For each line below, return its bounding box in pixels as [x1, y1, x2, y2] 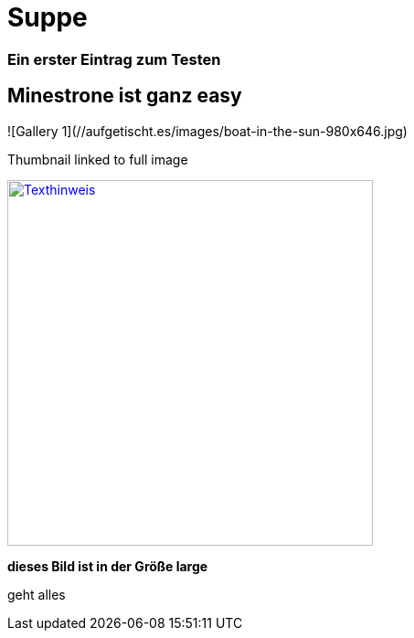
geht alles [7, 586, 66, 602]
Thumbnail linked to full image [7, 151, 188, 167]
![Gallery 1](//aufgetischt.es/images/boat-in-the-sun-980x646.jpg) [7, 122, 408, 139]
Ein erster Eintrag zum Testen [7, 49, 221, 69]
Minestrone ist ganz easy [7, 84, 242, 108]
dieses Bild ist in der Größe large [7, 558, 208, 574]
